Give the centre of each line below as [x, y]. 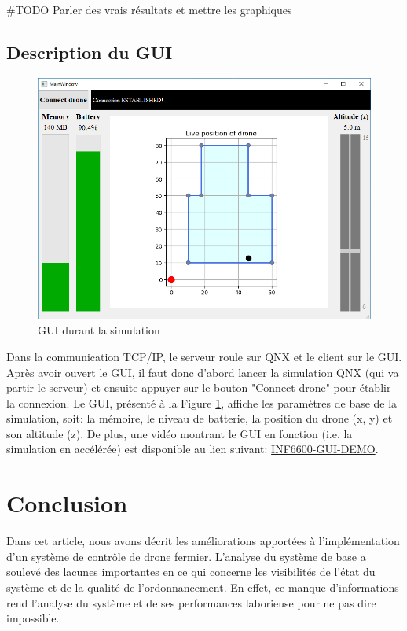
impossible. [33, 618]
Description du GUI [90, 52]
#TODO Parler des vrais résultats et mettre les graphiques [149, 9]
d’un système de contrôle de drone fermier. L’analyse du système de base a [186, 556]
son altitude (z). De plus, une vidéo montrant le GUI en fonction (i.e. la [180, 433]
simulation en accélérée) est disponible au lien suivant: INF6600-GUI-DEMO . [192, 449]
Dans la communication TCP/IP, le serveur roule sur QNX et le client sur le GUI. [204, 356]
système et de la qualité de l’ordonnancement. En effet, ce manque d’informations [203, 587]
